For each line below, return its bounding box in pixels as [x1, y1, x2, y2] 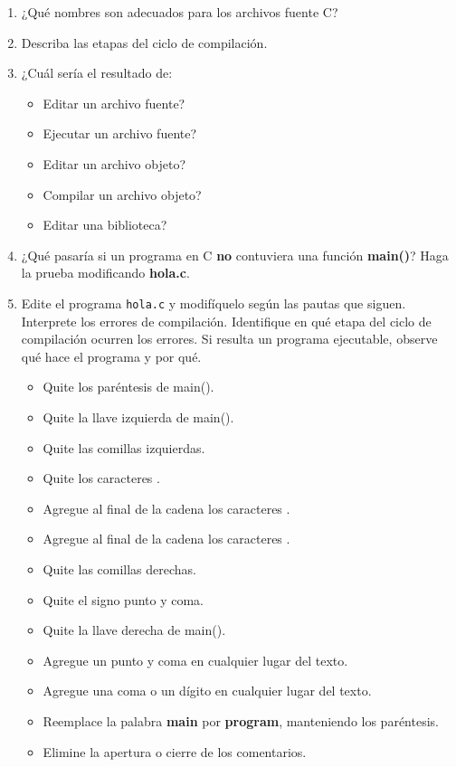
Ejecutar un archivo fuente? [43, 124, 197, 143]
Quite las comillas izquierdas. [43, 438, 205, 457]
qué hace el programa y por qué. [21, 346, 202, 365]
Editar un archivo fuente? [43, 93, 185, 112]
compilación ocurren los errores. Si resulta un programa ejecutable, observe [21, 329, 438, 348]
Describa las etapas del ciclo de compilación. [21, 33, 268, 52]
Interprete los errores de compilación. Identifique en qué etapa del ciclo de [21, 311, 432, 330]
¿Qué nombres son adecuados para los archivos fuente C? [21, 3, 338, 21]
